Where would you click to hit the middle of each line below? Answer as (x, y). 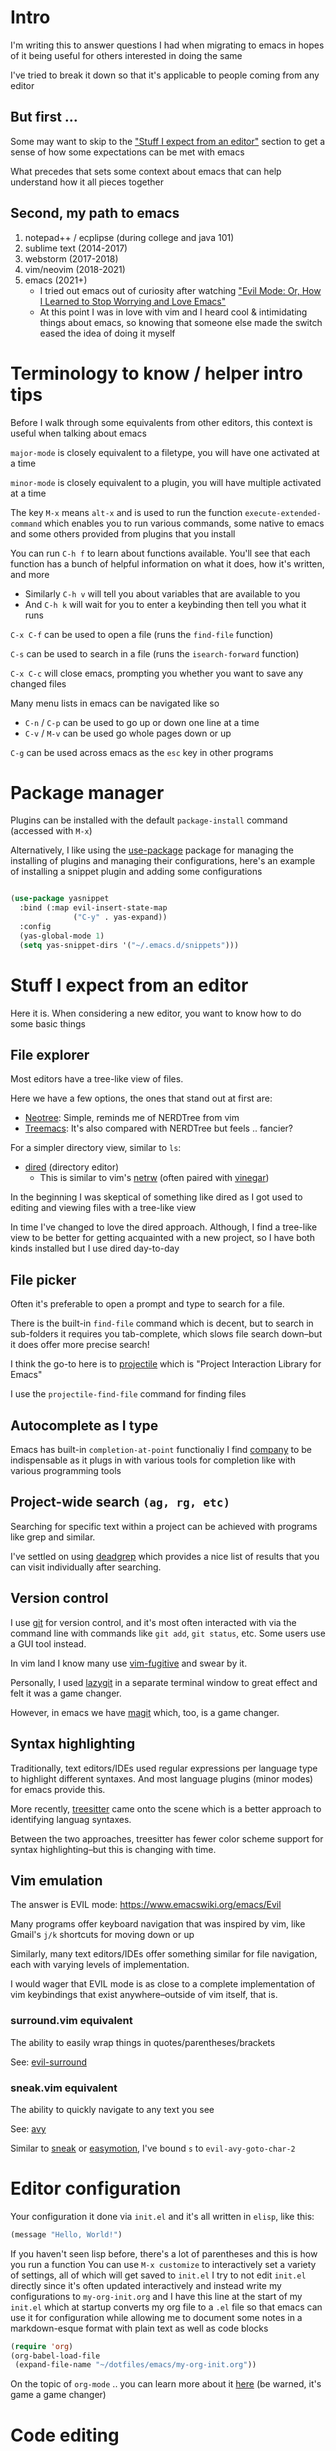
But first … (44, 117)
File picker (43, 1279)
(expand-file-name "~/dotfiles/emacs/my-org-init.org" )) (135, 2365)
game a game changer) (58, 2395)
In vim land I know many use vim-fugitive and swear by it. (129, 1663)
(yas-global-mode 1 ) (62, 936)
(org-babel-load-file (55, 2356)
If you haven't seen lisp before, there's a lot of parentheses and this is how (164, 2253)
